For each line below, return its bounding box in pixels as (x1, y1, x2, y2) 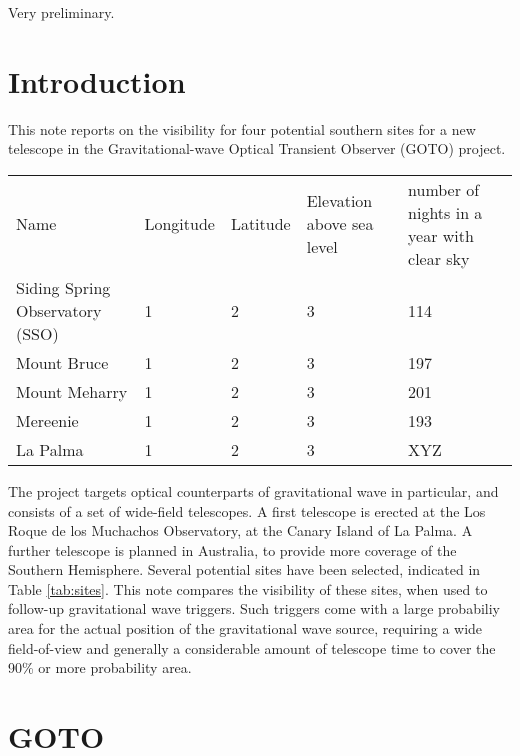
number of (408, 177, 480, 201)
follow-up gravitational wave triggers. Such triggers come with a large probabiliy (8, 598, 500, 619)
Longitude (144, 212, 215, 236)
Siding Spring (16, 275, 111, 299)
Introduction (8, 60, 186, 101)
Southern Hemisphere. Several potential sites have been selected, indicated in (8, 559, 481, 580)
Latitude (230, 212, 291, 236)
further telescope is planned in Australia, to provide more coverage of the (8, 539, 457, 560)
